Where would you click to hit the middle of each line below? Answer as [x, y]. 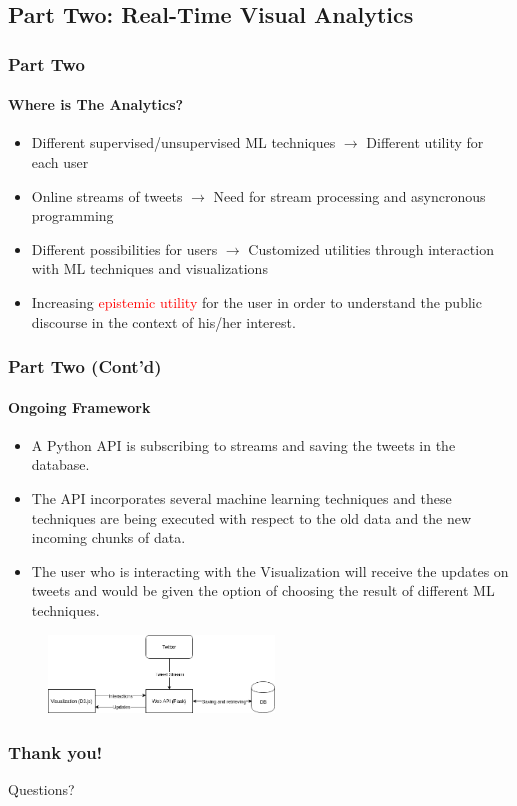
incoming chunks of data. [108, 537]
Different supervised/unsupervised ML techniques [183, 142]
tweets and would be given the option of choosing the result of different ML [263, 590]
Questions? [41, 788]
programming [72, 215]
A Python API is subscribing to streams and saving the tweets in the [243, 444]
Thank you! [55, 751]
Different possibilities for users [124, 248]
